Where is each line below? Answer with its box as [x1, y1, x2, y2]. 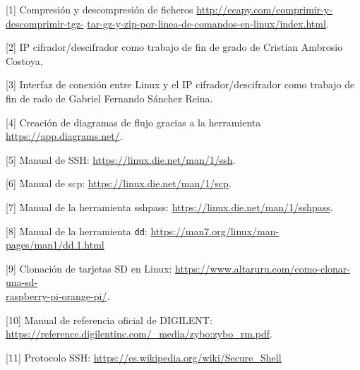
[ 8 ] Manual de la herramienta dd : [6, 223, 148, 238]
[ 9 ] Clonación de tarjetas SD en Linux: [6, 261, 172, 275]
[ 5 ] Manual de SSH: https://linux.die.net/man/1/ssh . [6, 152, 236, 167]
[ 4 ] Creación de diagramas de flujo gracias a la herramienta [6, 114, 261, 129]
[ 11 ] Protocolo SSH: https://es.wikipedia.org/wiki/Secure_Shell [6, 350, 282, 364]
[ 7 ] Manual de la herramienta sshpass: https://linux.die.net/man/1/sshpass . [6, 199, 333, 214]
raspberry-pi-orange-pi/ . [6, 288, 110, 303]
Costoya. [6, 53, 43, 68]
